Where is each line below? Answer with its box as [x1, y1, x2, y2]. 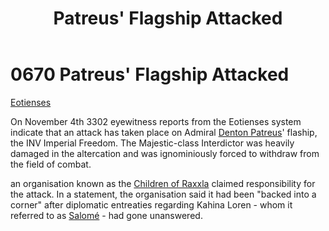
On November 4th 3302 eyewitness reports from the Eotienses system [10, 115, 302, 127]
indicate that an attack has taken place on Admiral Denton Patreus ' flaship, [10, 126, 318, 138]
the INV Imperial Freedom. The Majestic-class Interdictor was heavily [10, 137, 295, 149]
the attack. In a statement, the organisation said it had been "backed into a [10, 188, 317, 200]
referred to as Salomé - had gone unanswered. [10, 209, 203, 221]
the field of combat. [10, 158, 92, 170]
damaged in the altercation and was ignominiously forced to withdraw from [10, 147, 320, 159]
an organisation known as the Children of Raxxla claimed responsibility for [10, 177, 316, 189]
